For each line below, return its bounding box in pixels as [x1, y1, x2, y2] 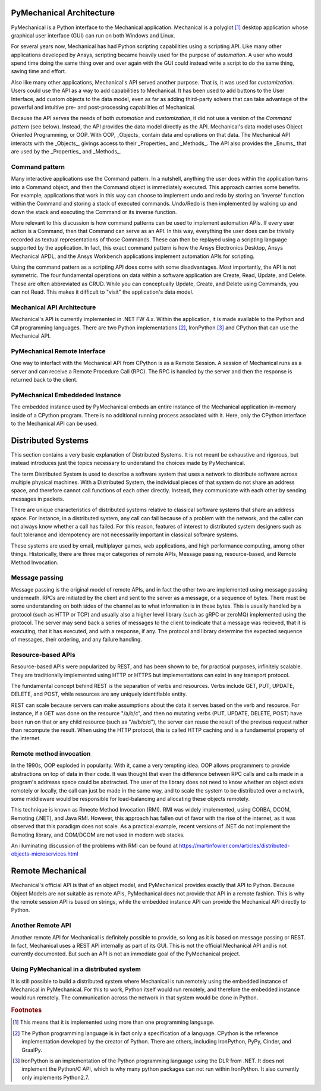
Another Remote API [11, 922, 71, 930]
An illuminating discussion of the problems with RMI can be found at [11, 842, 178, 849]
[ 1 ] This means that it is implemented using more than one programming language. [12, 1018, 215, 1026]
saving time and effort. [11, 68, 67, 75]
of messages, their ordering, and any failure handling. [11, 636, 143, 643]
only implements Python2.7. [21, 1074, 89, 1081]
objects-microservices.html [11, 850, 78, 857]
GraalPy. [21, 1046, 43, 1054]
